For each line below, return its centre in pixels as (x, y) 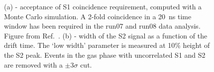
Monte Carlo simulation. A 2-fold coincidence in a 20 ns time (98, 16)
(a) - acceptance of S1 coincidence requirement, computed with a (103, 6)
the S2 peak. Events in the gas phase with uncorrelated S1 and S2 (105, 54)
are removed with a (33, 64)
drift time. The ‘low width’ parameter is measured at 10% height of (107, 45)
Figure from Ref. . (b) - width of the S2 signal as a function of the (106, 35)
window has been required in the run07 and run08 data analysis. (102, 26)
